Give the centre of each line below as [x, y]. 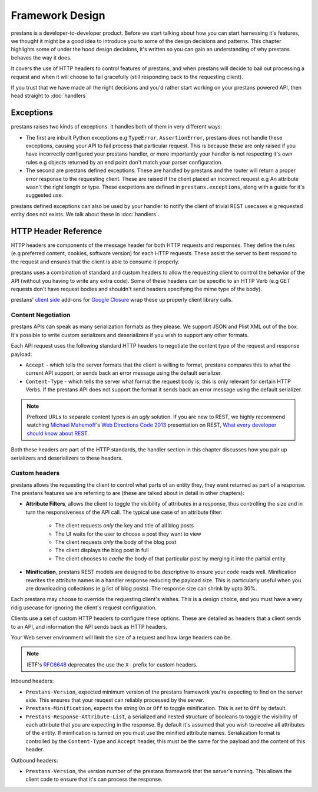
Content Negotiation [41, 315]
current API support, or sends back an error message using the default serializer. [124, 373]
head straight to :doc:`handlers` [49, 96]
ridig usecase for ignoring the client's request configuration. [84, 608]
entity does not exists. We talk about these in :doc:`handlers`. [85, 214]
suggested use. [44, 195]
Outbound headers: [34, 760]
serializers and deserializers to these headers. [67, 458]
